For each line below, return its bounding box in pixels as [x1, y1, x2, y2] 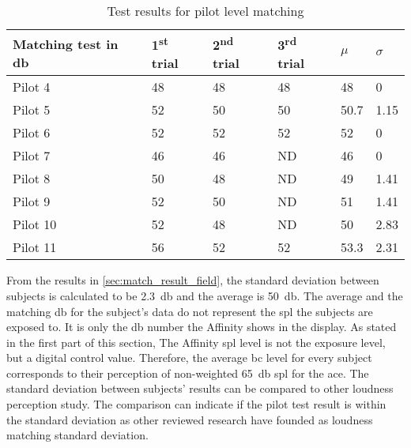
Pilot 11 [13, 238, 57, 257]
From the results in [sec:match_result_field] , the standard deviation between [6, 272, 379, 288]
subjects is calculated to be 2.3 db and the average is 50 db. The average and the [6, 287, 403, 303]
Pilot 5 [13, 100, 51, 119]
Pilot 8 [13, 169, 51, 188]
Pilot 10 [13, 215, 57, 234]
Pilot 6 [13, 123, 51, 142]
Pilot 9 [13, 192, 51, 211]
